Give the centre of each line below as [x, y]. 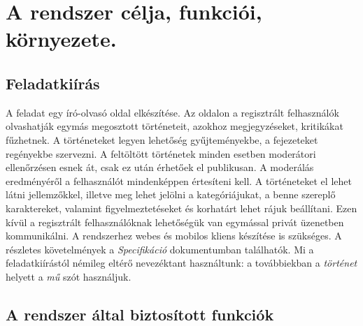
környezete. [61, 39]
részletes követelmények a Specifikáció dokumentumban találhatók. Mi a [160, 249]
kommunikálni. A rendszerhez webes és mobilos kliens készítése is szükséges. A [174, 236]
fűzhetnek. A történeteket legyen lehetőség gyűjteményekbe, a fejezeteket [162, 139]
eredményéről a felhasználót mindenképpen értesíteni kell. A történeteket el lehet [179, 180]
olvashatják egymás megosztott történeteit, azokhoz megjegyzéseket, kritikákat [175, 126]
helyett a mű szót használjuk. [69, 276]
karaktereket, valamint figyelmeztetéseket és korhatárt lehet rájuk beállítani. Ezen [181, 208]
